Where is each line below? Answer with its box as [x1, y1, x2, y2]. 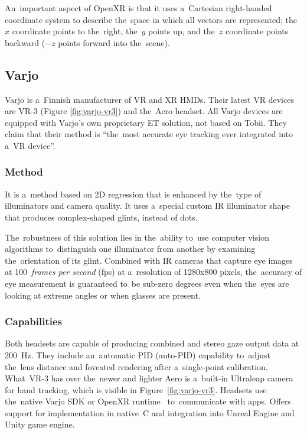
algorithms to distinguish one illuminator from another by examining [5, 242, 256, 255]
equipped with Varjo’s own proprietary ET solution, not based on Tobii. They [5, 116, 287, 128]
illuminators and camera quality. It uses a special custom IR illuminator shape [5, 199, 290, 212]
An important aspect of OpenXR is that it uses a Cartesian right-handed [5, 2, 272, 14]
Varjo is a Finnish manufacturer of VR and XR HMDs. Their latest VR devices [5, 93, 294, 105]
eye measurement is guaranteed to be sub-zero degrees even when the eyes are [5, 277, 289, 289]
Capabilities [5, 314, 63, 329]
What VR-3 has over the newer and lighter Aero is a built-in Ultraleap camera [5, 372, 293, 384]
